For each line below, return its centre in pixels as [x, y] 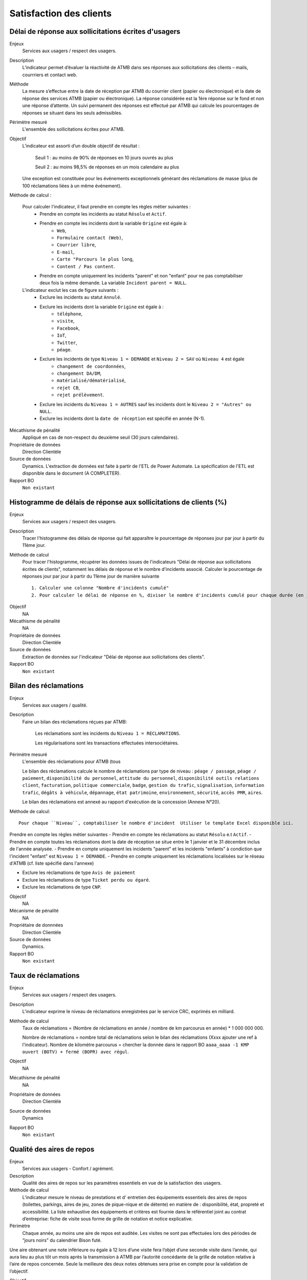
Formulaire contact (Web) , [90, 238]
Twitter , [67, 343]
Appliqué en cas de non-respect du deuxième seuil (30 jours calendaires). [101, 437]
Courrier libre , [77, 245]
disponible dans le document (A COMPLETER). [72, 473]
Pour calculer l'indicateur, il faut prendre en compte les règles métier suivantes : [107, 207]
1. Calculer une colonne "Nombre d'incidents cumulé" [100, 588]
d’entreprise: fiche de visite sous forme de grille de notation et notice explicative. [107, 1219]
